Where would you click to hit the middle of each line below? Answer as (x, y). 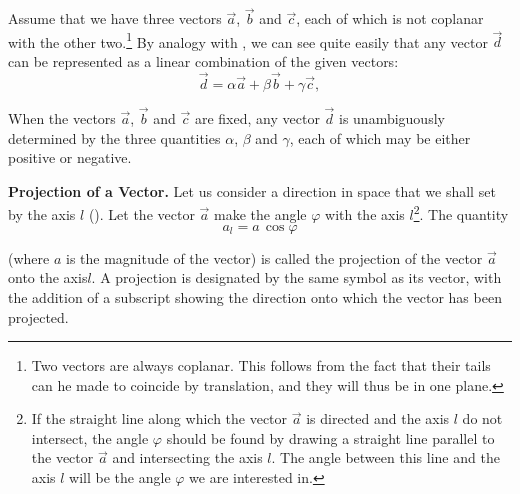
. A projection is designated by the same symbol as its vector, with (296, 277)
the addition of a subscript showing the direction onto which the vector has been (255, 296)
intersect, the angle (90, 437)
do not (482, 418)
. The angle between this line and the (385, 457)
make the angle (260, 214)
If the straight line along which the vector (159, 418)
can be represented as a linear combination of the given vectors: (203, 61)
